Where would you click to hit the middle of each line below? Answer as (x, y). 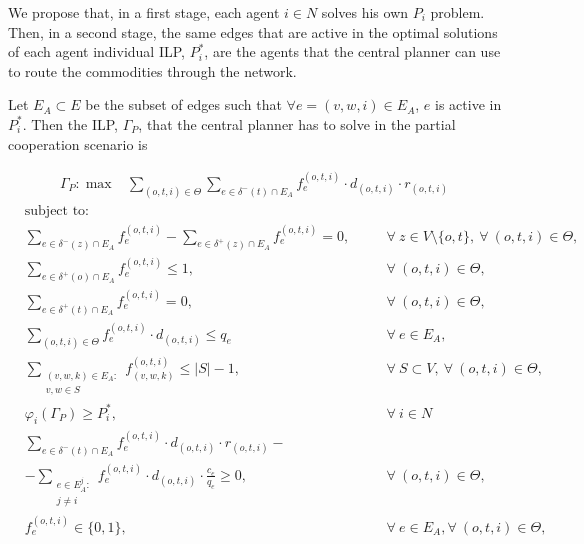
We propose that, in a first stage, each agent (144, 12)
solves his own (365, 12)
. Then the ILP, (70, 123)
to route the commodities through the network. (152, 70)
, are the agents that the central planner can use (352, 51)
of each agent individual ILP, (96, 51)
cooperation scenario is (78, 143)
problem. (457, 12)
